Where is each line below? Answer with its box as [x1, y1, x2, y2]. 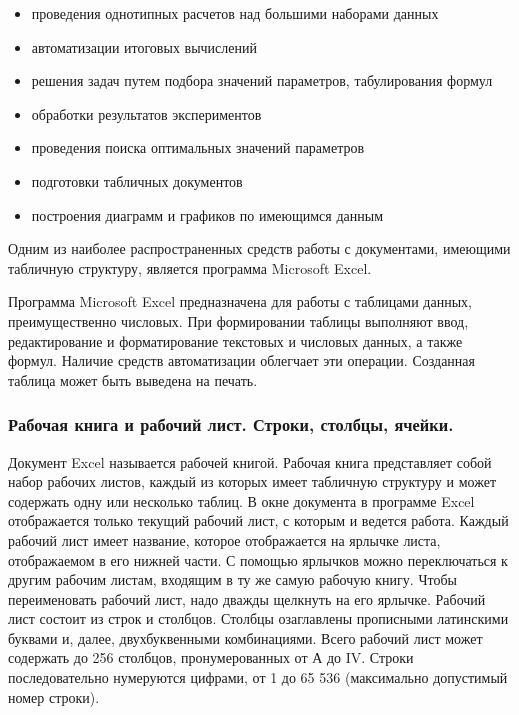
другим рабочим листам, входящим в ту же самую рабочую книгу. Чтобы [8, 569, 457, 590]
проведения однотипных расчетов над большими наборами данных [31, 3, 439, 23]
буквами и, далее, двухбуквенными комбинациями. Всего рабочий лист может [8, 627, 483, 648]
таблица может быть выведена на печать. [8, 369, 258, 390]
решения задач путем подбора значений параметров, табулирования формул [31, 70, 493, 91]
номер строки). [8, 686, 100, 707]
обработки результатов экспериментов [31, 103, 262, 124]
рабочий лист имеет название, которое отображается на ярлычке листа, [8, 529, 441, 550]
